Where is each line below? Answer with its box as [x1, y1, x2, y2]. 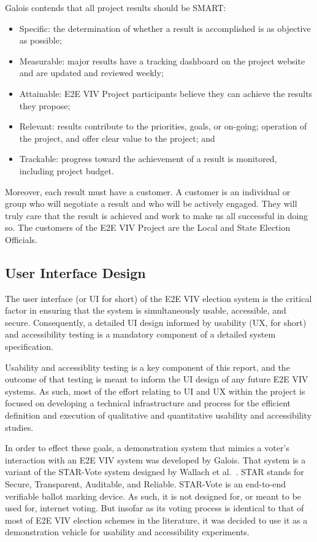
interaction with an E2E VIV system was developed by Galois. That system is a [5, 453, 306, 466]
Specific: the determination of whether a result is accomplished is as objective [19, 21, 311, 34]
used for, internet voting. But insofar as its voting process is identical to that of [5, 501, 304, 514]
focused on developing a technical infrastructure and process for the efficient [5, 397, 291, 409]
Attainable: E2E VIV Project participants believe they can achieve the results [19, 87, 313, 99]
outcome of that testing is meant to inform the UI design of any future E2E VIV [5, 373, 308, 385]
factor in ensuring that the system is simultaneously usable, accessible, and [5, 304, 286, 317]
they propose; [19, 99, 71, 112]
